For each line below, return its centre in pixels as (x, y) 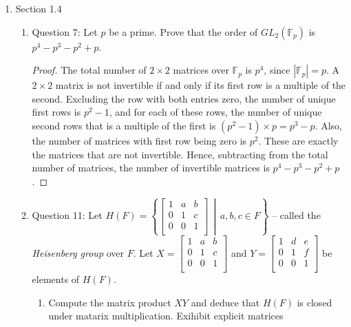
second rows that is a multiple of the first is (124, 125)
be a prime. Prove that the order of (183, 31)
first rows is (56, 112)
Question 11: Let (67, 215)
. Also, (328, 125)
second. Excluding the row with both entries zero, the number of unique (184, 98)
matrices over (201, 70)
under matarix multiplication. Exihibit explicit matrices (166, 316)
